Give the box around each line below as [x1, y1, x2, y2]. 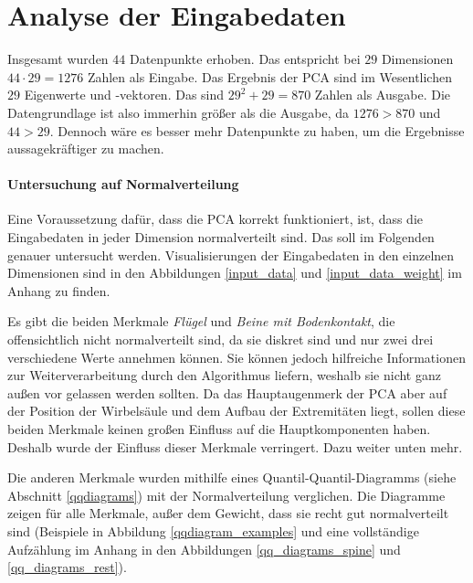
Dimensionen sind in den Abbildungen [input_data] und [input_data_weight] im [7, 263, 462, 282]
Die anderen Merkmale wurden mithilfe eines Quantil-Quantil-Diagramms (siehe [7, 468, 457, 487]
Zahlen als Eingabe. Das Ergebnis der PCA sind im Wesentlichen [87, 67, 452, 86]
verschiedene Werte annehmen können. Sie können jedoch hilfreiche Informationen [7, 347, 466, 366]
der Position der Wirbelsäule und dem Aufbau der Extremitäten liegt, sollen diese [7, 401, 466, 420]
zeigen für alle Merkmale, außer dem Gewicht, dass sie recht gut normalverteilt [7, 503, 449, 523]
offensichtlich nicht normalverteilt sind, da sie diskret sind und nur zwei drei [7, 330, 434, 349]
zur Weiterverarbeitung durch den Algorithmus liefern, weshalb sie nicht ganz [7, 366, 441, 385]
